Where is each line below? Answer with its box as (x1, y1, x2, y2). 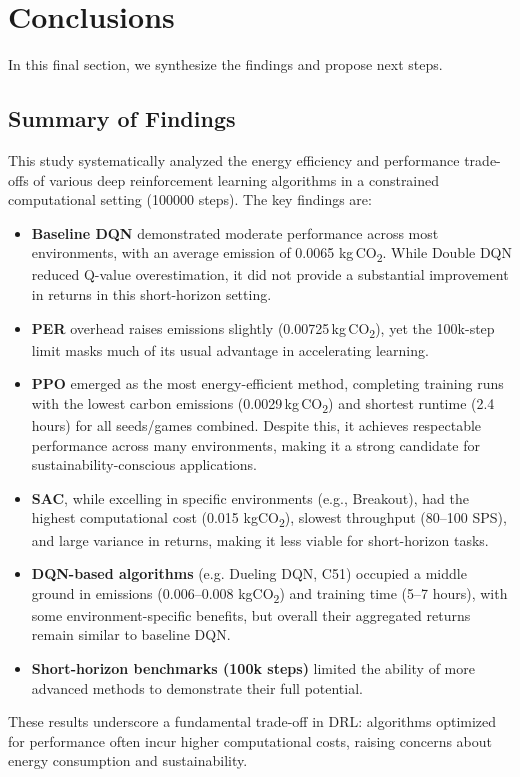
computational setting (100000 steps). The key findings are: (8, 189, 372, 210)
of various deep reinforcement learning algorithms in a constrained (33, 169, 440, 190)
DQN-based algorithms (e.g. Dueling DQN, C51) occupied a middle (31, 563, 467, 584)
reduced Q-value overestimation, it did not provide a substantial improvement (31, 264, 509, 285)
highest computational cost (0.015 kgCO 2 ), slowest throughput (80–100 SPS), (31, 507, 507, 531)
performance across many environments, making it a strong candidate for (31, 434, 480, 455)
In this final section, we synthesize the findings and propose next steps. (8, 54, 443, 75)
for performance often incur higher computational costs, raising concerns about (8, 730, 493, 751)
